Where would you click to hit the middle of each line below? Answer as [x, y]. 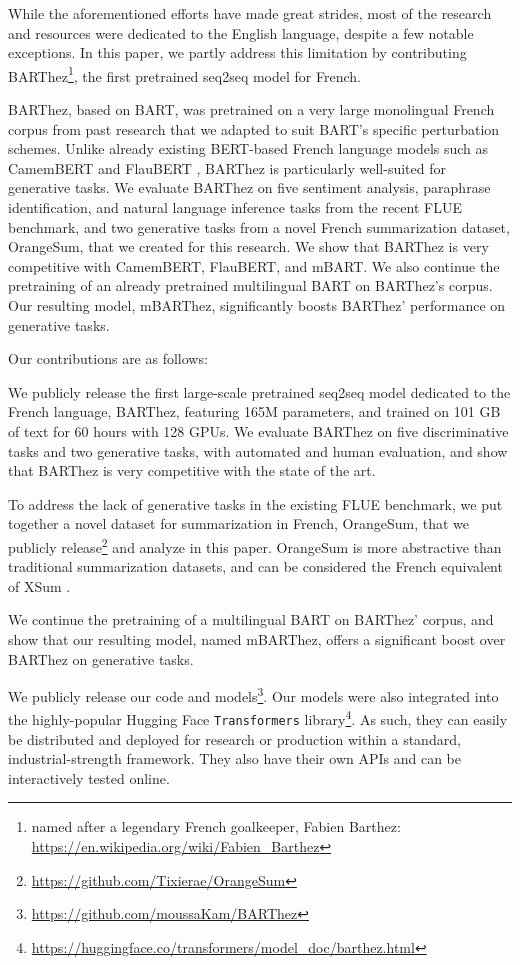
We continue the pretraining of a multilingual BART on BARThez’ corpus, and [251, 619]
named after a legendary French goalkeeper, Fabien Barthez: [216, 826]
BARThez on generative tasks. [101, 658]
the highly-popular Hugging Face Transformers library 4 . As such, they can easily [258, 718]
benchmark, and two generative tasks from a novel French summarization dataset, [259, 226]
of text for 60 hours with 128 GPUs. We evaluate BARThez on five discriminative [258, 430]
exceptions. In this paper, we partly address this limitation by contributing [237, 52]
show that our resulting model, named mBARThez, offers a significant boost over [257, 638]
